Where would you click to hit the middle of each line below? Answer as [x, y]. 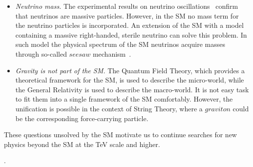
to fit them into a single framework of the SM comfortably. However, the [124, 99]
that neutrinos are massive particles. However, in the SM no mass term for [127, 15]
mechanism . [112, 53]
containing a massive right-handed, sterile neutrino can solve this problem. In [131, 34]
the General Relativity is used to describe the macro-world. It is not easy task [132, 89]
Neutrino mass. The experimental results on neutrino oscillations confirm [127, 6]
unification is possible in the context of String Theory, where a [109, 108]
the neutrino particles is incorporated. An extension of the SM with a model [129, 25]
